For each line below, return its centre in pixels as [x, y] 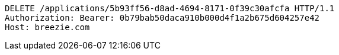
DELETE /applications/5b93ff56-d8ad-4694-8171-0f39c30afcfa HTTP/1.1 [170, 8]
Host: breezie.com [47, 27]
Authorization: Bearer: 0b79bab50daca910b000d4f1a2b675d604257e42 [162, 18]
